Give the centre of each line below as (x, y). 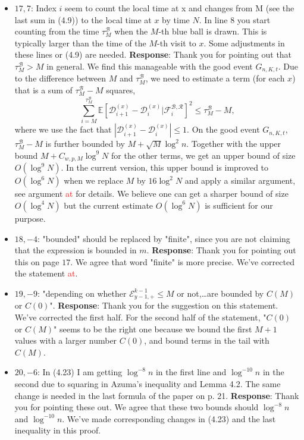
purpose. (30, 218)
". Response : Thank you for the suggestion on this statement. (164, 305)
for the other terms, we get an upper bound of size (203, 155)
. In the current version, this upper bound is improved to (165, 167)
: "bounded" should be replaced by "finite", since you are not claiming (164, 238)
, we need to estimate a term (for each (215, 78)
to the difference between (60, 78)
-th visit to (177, 43)
